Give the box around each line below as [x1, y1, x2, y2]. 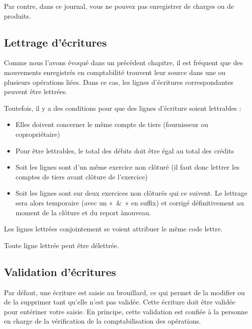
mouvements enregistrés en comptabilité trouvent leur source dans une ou [4, 67, 225, 77]
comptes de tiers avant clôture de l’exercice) [15, 171, 148, 181]
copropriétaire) [15, 128, 60, 139]
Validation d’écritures [4, 264, 116, 279]
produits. [4, 10, 31, 21]
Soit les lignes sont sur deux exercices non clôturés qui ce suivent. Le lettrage [15, 188, 248, 198]
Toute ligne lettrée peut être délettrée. [4, 240, 119, 250]
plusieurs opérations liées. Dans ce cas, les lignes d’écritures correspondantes [4, 76, 234, 87]
